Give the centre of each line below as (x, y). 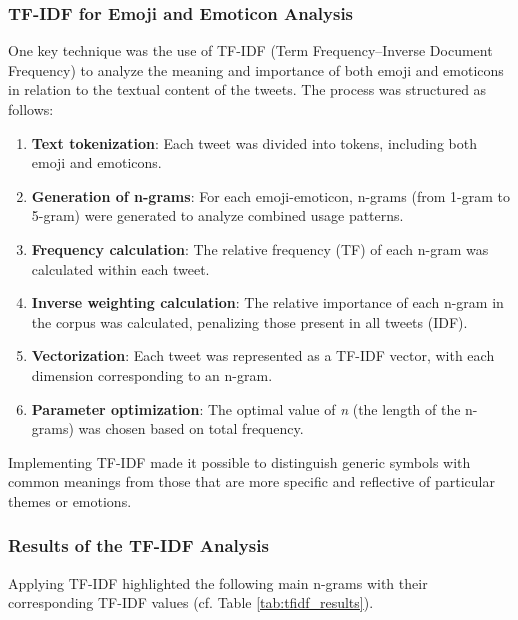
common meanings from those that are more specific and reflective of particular (251, 481)
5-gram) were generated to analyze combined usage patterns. (217, 215)
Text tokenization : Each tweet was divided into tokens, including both (254, 142)
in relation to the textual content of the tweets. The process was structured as (247, 89)
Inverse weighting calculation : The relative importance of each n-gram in (267, 302)
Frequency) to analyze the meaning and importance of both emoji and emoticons (256, 69)
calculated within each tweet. (120, 268)
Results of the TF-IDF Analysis (138, 545)
